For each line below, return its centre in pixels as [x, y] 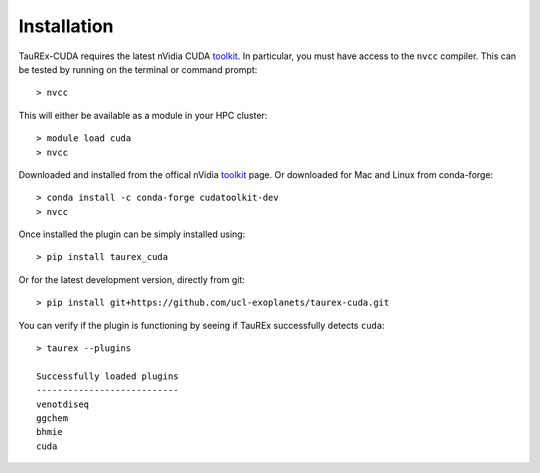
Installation [66, 26]
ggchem [52, 418]
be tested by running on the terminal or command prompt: [138, 69]
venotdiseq [63, 404]
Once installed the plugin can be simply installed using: [132, 234]
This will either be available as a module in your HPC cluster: [143, 115]
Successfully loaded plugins [107, 376]
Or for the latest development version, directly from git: [131, 279]
